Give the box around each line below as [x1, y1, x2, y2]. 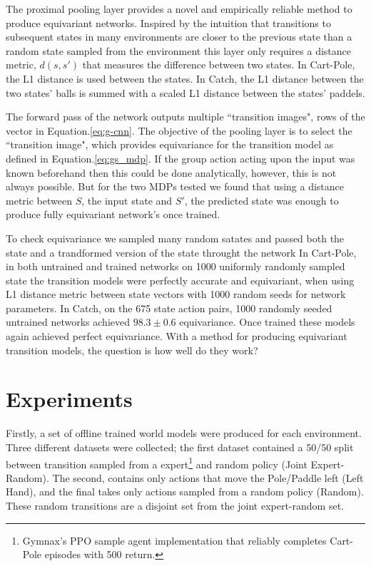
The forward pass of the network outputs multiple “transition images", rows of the [6, 109, 365, 124]
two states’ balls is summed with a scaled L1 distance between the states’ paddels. [6, 85, 365, 100]
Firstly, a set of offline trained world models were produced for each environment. [6, 426, 362, 441]
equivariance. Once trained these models [179, 314, 355, 329]
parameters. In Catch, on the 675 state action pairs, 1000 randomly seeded [6, 300, 332, 315]
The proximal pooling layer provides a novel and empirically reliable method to [6, 1, 352, 16]
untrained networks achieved [6, 314, 130, 329]
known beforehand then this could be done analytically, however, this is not [6, 165, 337, 180]
